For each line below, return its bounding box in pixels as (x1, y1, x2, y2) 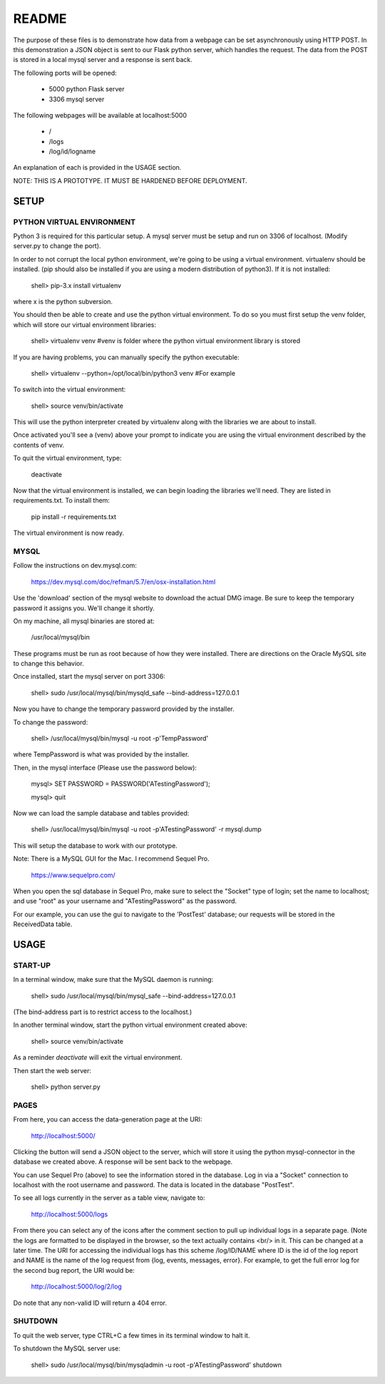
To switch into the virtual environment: (13, 385, 126, 394)
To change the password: (13, 717, 88, 727)
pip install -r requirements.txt (31, 512, 117, 521)
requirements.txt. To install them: (13, 496, 111, 505)
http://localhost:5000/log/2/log (31, 1282, 123, 1291)
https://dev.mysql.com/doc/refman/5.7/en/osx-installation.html (31, 578, 216, 586)
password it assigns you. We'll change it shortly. (13, 603, 155, 612)
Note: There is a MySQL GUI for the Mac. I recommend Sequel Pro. (13, 854, 210, 863)
